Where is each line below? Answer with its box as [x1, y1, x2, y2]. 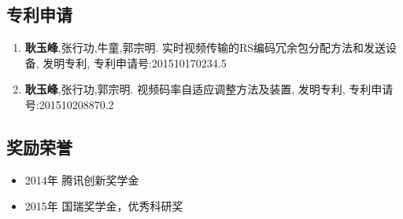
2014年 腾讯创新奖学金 [24, 171, 139, 188]
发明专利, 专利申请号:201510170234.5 [43, 54, 227, 71]
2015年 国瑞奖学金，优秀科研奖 [24, 198, 183, 214]
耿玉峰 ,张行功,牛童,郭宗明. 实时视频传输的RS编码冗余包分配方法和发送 [24, 39, 386, 56]
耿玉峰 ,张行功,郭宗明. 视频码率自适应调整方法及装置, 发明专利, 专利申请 [24, 81, 394, 97]
